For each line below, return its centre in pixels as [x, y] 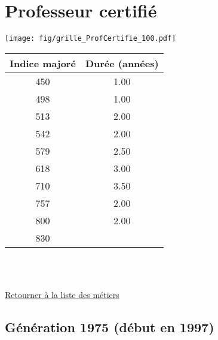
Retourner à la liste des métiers [62, 294]
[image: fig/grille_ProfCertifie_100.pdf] [90, 39]
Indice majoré [43, 63]
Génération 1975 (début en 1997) [110, 327]
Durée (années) [122, 63]
